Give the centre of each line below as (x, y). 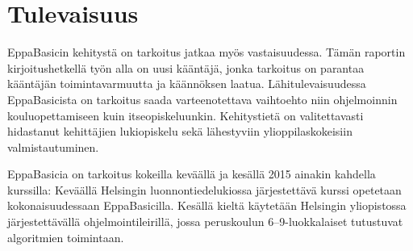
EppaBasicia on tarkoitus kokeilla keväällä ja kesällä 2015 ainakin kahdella (192, 174)
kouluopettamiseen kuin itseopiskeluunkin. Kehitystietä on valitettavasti (186, 115)
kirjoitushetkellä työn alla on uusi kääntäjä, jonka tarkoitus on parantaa (186, 67)
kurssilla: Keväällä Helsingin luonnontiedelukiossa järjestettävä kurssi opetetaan (204, 189)
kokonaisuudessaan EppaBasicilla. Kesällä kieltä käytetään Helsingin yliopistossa (207, 205)
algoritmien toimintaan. (66, 237)
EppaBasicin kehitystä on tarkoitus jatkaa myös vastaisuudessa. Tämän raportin (206, 52)
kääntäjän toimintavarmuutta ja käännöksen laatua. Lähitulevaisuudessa (187, 84)
